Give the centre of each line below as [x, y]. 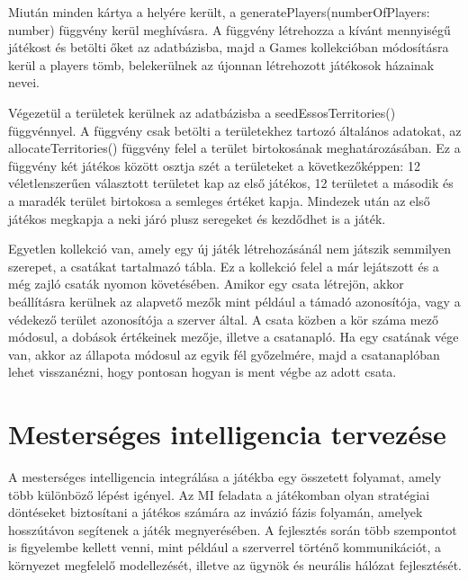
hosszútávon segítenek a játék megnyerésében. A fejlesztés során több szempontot [233, 529]
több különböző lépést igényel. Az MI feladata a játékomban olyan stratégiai [219, 494]
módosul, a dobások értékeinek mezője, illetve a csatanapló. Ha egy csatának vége [234, 337]
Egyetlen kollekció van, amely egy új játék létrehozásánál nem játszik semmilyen [229, 249]
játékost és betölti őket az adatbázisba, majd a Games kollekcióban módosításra [229, 47]
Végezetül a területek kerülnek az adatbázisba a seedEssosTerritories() [202, 112]
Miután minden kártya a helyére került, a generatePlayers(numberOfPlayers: [219, 12]
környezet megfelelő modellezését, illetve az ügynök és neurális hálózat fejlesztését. [235, 564]
